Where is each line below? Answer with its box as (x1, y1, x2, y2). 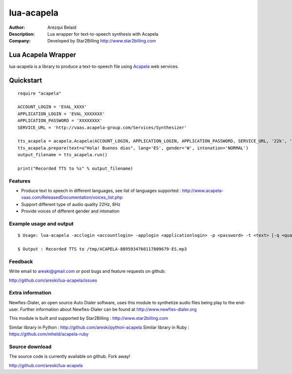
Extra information (9, 290, 52, 296)
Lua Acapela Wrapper (9, 51, 76, 59)
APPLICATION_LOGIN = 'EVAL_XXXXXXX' (18, 111, 105, 117)
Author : (9, 24, 25, 30)
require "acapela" (18, 90, 62, 96)
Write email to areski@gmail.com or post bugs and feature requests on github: (9, 269, 166, 274)
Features (9, 177, 31, 184)
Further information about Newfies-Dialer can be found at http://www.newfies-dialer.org (20, 307, 197, 312)
